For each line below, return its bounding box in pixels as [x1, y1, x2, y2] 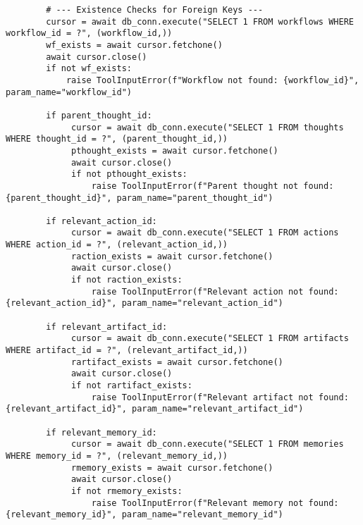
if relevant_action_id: [46, 216, 157, 226]
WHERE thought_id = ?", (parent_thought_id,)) [6, 134, 228, 144]
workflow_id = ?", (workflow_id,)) [6, 28, 173, 39]
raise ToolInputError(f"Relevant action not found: [91, 286, 339, 297]
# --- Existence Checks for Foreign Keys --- [46, 5, 264, 15]
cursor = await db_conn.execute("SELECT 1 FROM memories [71, 439, 344, 450]
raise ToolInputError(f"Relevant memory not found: [91, 498, 339, 508]
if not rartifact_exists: [71, 381, 192, 390]
